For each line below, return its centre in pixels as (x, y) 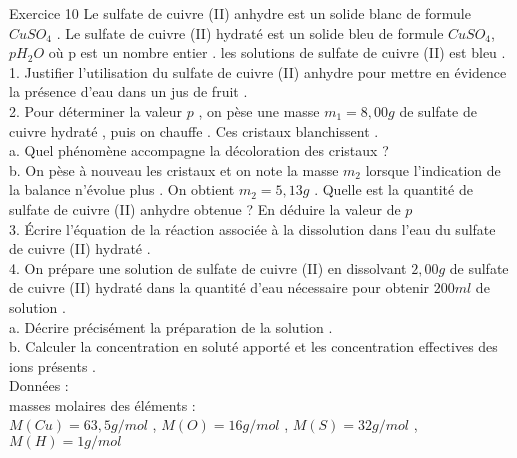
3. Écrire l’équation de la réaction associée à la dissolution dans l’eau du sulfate (252, 228)
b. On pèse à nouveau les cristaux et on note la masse (174, 169)
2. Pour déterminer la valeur (96, 110)
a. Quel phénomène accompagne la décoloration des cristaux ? (199, 150)
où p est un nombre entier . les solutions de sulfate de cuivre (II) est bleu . (277, 52)
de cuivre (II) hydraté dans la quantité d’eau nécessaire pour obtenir (219, 287)
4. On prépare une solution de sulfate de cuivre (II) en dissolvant (208, 267)
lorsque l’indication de (433, 169)
